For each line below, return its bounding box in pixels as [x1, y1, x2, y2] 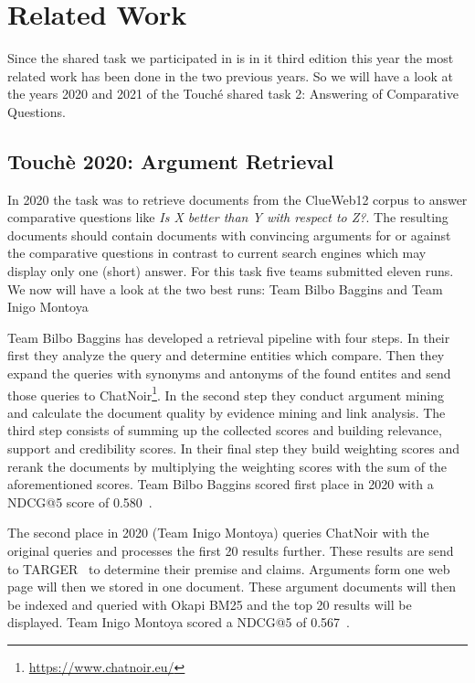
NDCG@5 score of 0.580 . [7, 492, 153, 511]
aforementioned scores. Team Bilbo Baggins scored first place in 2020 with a [7, 475, 434, 494]
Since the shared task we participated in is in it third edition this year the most [7, 48, 454, 68]
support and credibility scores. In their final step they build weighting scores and [7, 439, 459, 458]
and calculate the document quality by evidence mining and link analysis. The [7, 402, 446, 422]
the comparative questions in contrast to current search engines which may [7, 243, 427, 262]
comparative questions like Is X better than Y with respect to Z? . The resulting [7, 208, 449, 227]
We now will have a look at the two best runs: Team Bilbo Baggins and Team [7, 279, 443, 298]
